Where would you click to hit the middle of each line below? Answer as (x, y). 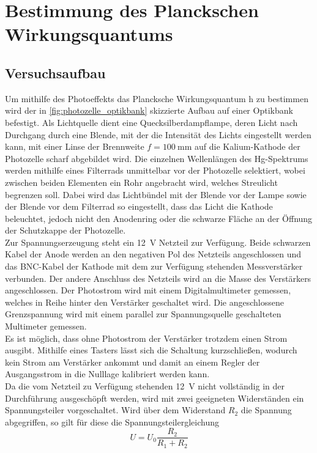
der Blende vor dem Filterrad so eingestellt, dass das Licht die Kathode (139, 206)
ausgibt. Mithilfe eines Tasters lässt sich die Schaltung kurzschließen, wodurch (151, 350)
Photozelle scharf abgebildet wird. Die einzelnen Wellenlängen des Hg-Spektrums (157, 158)
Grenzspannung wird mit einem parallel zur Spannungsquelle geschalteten (143, 314)
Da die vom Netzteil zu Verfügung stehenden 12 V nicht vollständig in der (145, 386)
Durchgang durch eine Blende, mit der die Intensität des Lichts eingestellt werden (158, 134)
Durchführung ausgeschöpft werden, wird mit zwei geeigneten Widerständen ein (155, 398)
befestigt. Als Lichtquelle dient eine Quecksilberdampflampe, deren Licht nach (151, 122)
